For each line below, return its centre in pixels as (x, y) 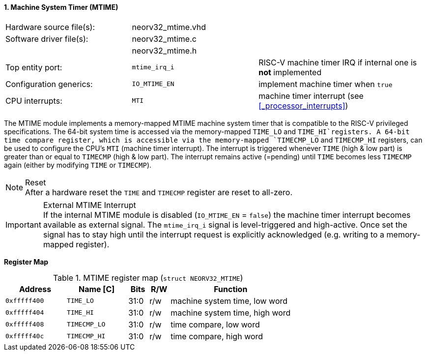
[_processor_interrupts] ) (303, 105)
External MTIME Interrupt (89, 205)
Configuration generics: (49, 84)
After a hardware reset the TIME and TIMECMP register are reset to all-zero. (159, 192)
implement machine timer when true (326, 84)
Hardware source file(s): (50, 27)
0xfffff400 (25, 301)
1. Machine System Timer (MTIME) (61, 7)
